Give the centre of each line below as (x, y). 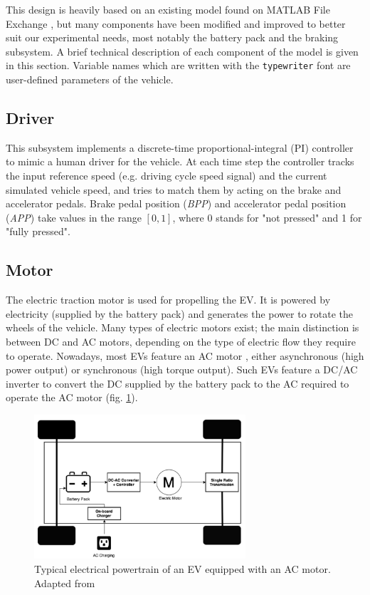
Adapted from (65, 583)
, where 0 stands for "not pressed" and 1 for (267, 217)
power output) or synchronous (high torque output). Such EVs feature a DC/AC (182, 369)
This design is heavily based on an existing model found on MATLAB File (168, 9)
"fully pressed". (38, 231)
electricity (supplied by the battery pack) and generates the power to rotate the (179, 313)
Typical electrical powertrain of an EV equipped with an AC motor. (183, 569)
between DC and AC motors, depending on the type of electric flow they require (181, 341)
